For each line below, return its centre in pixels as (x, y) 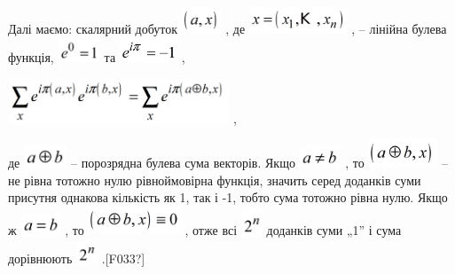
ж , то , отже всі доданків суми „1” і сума (205, 229)
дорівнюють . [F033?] (77, 258)
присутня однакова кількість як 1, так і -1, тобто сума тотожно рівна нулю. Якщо (228, 197)
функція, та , (97, 57)
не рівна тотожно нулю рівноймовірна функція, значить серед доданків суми (215, 180)
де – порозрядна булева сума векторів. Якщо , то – (228, 163)
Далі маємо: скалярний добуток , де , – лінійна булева (227, 28)
